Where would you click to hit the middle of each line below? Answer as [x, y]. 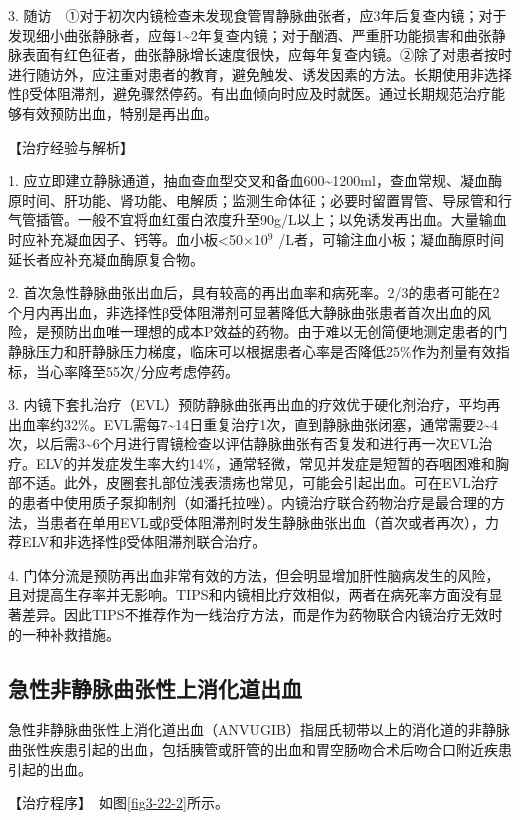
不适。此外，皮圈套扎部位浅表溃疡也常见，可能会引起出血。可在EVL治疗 [260, 482]
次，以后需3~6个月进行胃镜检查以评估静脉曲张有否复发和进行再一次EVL [243, 443]
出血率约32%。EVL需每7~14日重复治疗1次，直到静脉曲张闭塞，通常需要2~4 [253, 423]
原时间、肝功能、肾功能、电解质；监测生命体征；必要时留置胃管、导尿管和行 [260, 199]
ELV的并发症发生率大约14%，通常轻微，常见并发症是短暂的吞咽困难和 [265, 462]
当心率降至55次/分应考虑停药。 [137, 370]
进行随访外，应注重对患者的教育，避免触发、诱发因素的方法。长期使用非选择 [260, 73]
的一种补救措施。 [64, 633]
